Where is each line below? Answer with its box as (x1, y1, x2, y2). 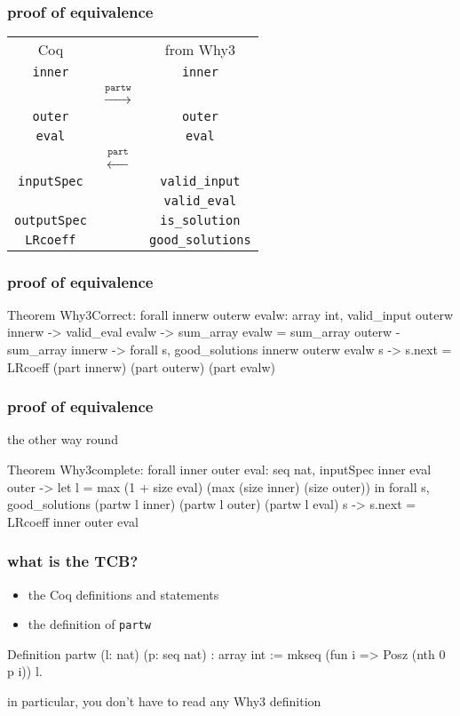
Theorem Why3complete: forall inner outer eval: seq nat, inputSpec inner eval (7, 460, 432, 478)
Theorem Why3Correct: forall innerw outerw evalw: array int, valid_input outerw (7, 305, 454, 323)
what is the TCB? (7, 550, 139, 572)
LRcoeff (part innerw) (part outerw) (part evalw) (7, 357, 275, 376)
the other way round (7, 430, 118, 449)
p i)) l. (7, 662, 43, 680)
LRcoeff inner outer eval (7, 512, 139, 530)
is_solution (160, 212, 241, 227)
